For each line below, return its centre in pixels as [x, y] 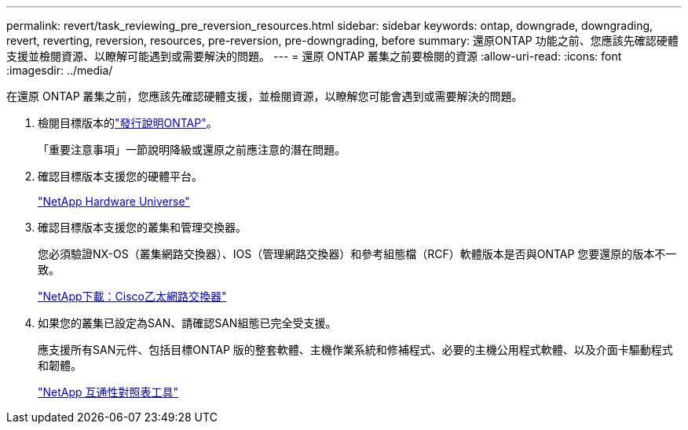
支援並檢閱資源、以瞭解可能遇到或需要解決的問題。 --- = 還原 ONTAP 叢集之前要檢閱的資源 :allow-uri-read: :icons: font [314, 56]
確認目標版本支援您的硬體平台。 [120, 176]
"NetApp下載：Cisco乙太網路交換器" [132, 296]
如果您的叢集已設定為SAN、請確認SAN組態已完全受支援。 [187, 323]
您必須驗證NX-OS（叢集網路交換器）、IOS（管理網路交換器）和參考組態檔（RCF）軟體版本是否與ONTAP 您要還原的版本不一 [357, 254]
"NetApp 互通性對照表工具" [108, 392]
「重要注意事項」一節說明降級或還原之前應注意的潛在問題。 [192, 149]
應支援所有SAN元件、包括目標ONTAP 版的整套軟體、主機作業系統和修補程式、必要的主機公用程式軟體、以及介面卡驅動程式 [355, 350]
